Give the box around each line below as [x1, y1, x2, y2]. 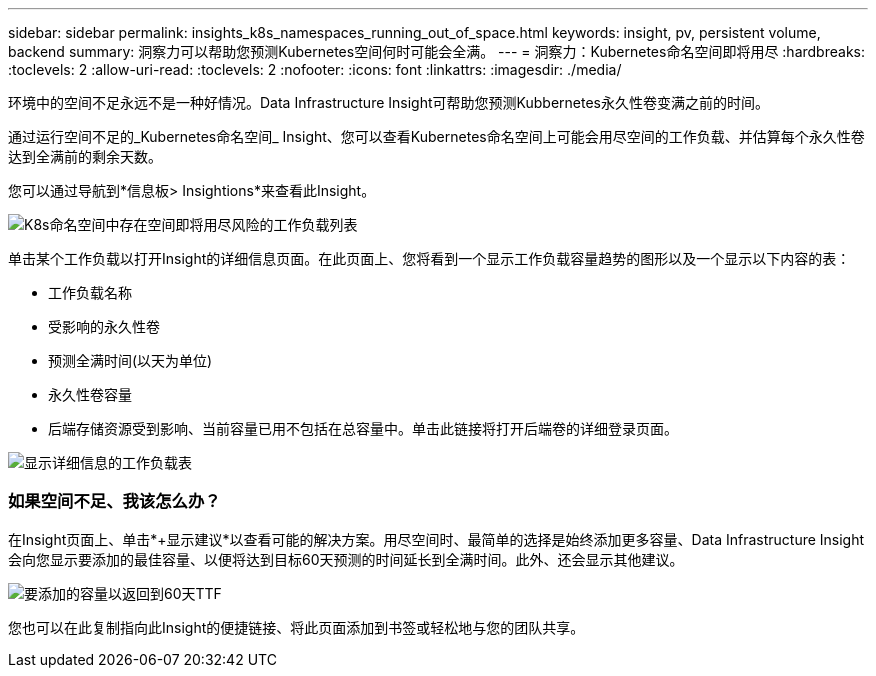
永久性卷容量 [48, 386, 132, 403]
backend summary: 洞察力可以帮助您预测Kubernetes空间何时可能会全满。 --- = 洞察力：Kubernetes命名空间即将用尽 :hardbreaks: [8, 43, 865, 60]
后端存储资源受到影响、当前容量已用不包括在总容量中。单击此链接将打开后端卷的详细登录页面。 [48, 420, 678, 437]
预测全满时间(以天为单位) [48, 352, 213, 369]
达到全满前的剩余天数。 [8, 148, 162, 165]
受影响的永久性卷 [48, 318, 160, 335]
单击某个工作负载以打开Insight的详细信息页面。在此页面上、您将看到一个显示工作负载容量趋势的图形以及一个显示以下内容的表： [8, 250, 851, 267]
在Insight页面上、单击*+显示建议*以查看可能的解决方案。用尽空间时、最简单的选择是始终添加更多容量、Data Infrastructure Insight [8, 530, 865, 548]
